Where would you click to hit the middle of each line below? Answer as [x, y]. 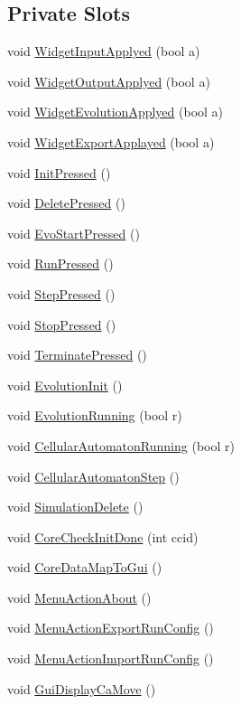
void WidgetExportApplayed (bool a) [111, 141]
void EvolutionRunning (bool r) [95, 415]
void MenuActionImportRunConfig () [111, 658]
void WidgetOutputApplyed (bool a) [109, 81]
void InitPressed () [59, 172]
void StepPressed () [61, 293]
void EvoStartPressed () [74, 233]
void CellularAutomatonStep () [93, 476]
